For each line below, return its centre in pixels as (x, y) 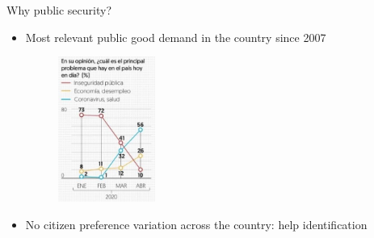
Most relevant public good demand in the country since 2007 (176, 37)
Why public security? (59, 10)
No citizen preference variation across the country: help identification (196, 224)
